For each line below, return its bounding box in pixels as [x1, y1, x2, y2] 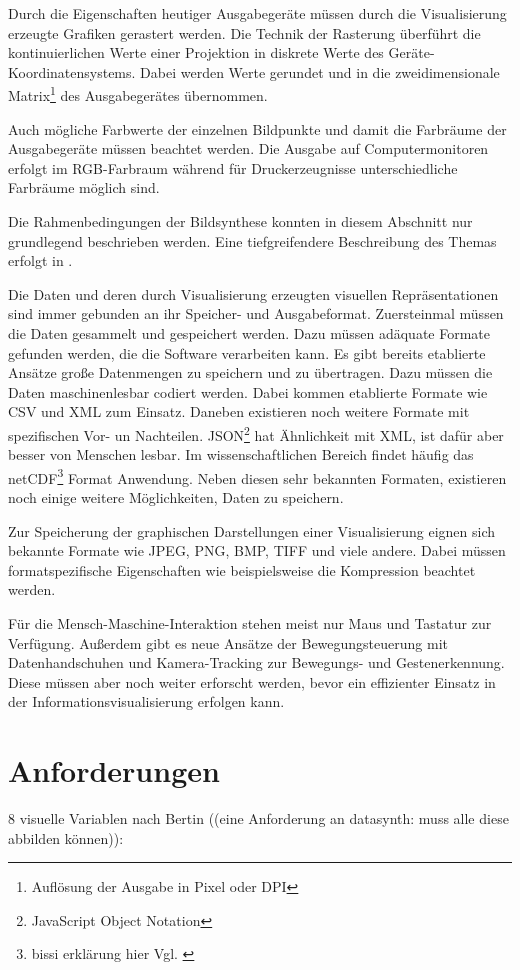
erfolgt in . [8, 250, 73, 271]
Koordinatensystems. [8, 61, 136, 82]
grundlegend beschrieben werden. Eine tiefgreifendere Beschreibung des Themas [8, 230, 497, 251]
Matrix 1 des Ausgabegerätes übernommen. [8, 82, 268, 106]
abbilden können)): [8, 827, 124, 848]
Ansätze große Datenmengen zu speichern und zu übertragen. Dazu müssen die [8, 362, 493, 383]
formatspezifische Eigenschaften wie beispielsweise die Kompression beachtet [8, 559, 476, 580]
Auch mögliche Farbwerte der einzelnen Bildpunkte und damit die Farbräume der [8, 118, 507, 139]
